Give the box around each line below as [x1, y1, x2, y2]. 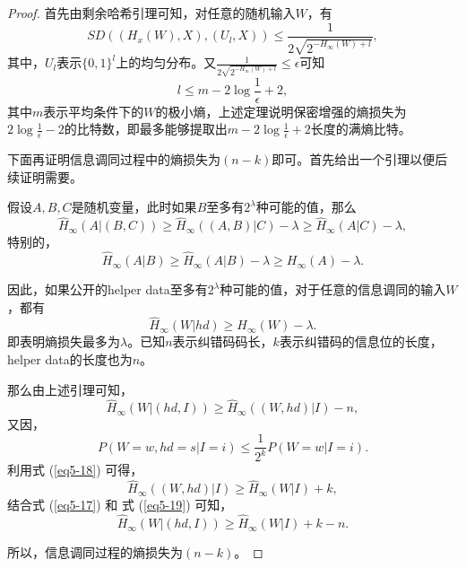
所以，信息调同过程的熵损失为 [7, 543, 183, 562]
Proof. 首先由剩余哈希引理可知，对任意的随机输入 [7, 4, 296, 22]
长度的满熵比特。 [310, 119, 411, 138]
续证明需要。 [7, 167, 82, 186]
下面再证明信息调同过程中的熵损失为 [7, 150, 220, 169]
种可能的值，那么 [255, 197, 357, 216]
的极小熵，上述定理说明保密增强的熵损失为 [155, 101, 407, 120]
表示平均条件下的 [43, 101, 144, 120]
